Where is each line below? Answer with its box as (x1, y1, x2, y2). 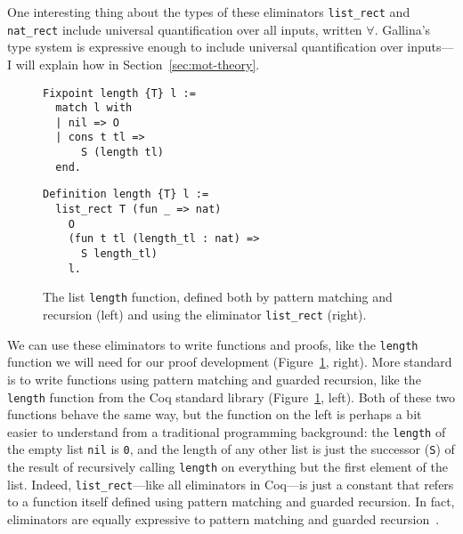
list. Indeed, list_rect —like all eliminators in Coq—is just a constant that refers (7, 474, 454, 493)
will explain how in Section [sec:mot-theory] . (15, 54, 260, 73)
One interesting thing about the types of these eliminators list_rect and (7, 3, 410, 20)
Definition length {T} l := (43, 188, 209, 201)
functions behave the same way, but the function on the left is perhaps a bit (7, 405, 422, 424)
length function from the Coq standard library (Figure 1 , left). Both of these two (7, 387, 456, 406)
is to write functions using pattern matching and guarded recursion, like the (7, 369, 421, 388)
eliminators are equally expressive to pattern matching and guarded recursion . (7, 510, 440, 528)
